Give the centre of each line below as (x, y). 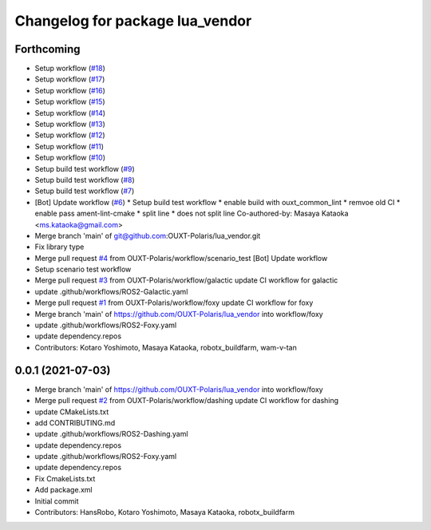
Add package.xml (63, 490)
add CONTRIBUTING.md (75, 422)
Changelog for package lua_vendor (133, 21)
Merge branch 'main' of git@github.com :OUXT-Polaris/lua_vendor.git (148, 235)
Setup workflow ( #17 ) (70, 79)
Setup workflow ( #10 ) (70, 158)
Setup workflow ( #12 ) (70, 135)
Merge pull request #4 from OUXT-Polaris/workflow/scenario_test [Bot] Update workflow (181, 258)
